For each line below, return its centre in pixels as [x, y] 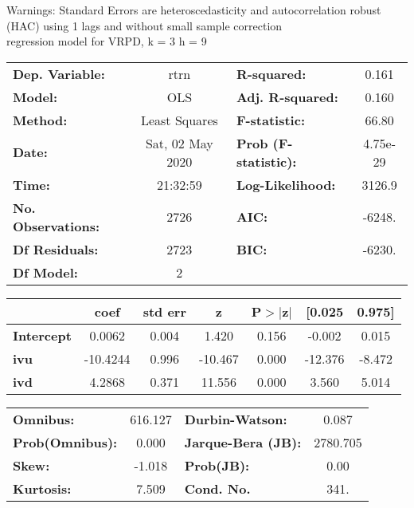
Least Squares [179, 120]
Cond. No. [217, 488]
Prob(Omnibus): [65, 442]
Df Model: [45, 272]
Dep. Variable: [59, 73]
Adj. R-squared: [287, 96]
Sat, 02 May [179, 143]
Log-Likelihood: [286, 184]
